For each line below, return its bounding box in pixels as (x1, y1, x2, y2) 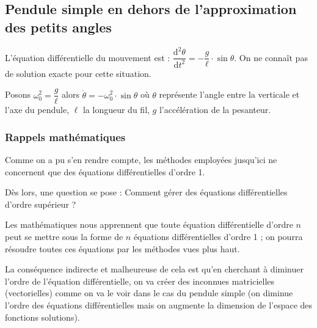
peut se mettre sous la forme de (5, 230, 123, 242)
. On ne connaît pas (234, 51, 308, 64)
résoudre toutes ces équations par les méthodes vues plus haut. (5, 242, 240, 255)
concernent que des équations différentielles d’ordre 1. (5, 165, 205, 178)
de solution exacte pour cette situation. (5, 67, 151, 79)
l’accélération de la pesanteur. (159, 103, 271, 116)
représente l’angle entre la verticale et (159, 88, 300, 101)
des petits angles (5, 17, 112, 36)
